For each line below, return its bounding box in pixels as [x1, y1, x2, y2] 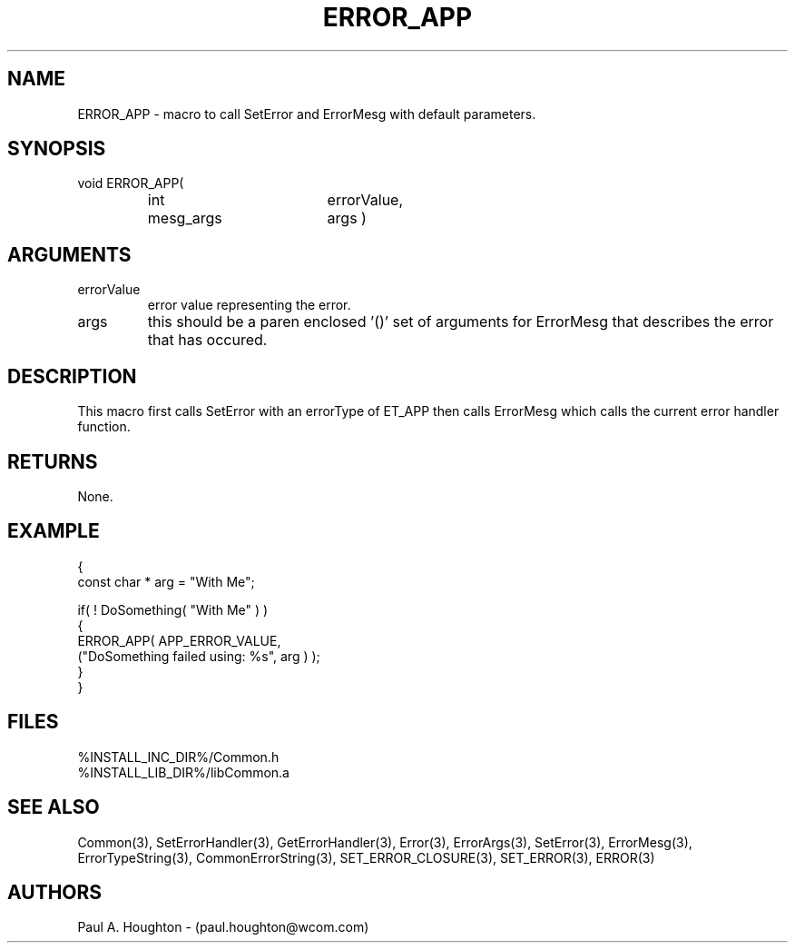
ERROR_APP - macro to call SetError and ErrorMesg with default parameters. [77, 105, 536, 122]
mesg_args [147, 209, 222, 228]
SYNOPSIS [7, 137, 106, 161]
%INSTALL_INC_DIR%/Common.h [77, 748, 280, 765]
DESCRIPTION [7, 364, 137, 388]
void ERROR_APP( [77, 175, 184, 192]
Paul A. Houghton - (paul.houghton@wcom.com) [77, 919, 369, 935]
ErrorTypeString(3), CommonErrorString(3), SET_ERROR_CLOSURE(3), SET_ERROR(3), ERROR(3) [77, 849, 655, 866]
